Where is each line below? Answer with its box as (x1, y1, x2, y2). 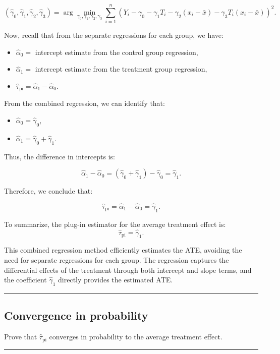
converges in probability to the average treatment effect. (49, 331, 222, 342)
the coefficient (4, 274, 47, 285)
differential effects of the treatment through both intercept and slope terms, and (4, 264, 252, 275)
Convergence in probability (4, 308, 148, 323)
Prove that (4, 331, 37, 342)
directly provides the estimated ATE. (58, 274, 173, 285)
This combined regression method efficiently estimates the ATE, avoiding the (4, 245, 242, 255)
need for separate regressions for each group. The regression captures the (4, 254, 229, 265)
